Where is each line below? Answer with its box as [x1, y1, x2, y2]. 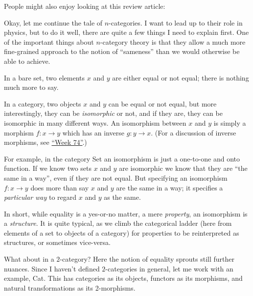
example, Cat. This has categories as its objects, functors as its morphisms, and [4, 273, 243, 283]
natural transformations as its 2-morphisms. [4, 282, 136, 293]
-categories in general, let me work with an [105, 263, 233, 273]
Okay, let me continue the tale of [4, 17, 103, 27]
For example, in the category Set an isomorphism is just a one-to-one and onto [4, 153, 240, 163]
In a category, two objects [4, 98, 81, 108]
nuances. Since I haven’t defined [4, 263, 100, 273]
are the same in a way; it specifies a [116, 182, 223, 192]
